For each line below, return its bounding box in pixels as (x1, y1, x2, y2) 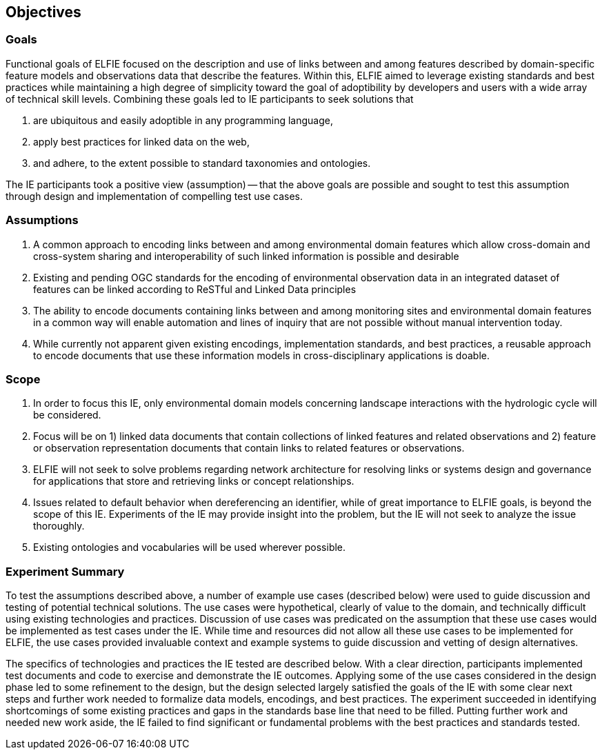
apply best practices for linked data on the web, (33, 135, 250, 148)
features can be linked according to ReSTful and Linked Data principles (33, 283, 357, 295)
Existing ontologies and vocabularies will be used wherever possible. (33, 541, 346, 554)
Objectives (6, 3, 81, 21)
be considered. (33, 409, 101, 421)
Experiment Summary (6, 564, 125, 578)
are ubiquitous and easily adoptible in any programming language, (33, 114, 334, 126)
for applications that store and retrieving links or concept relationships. (33, 475, 354, 487)
